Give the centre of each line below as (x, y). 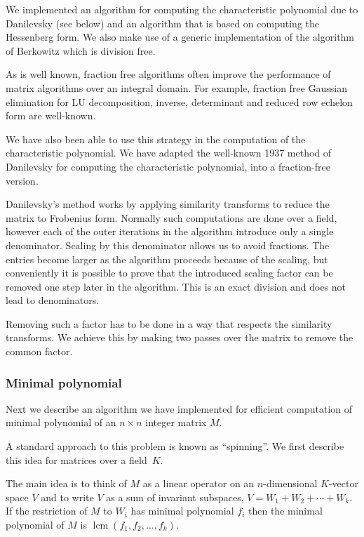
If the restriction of (47, 511)
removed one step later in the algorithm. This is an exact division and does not (176, 286)
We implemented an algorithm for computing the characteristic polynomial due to (182, 9)
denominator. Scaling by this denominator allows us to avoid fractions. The (168, 245)
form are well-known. (51, 115)
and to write (67, 497)
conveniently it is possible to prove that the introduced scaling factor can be (169, 273)
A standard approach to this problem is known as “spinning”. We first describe (175, 446)
